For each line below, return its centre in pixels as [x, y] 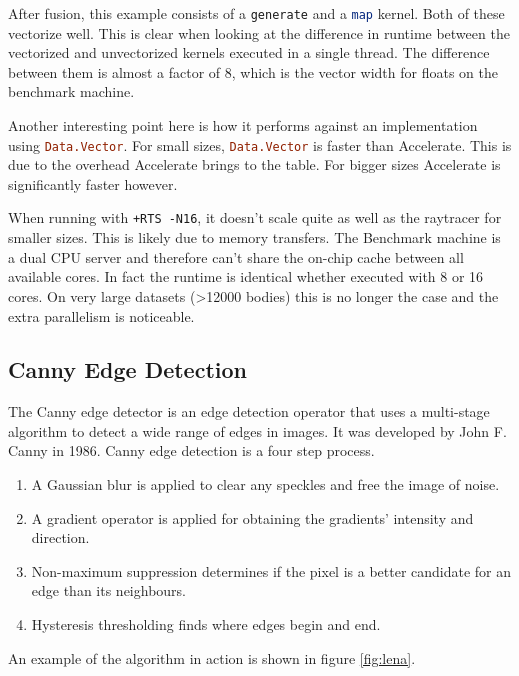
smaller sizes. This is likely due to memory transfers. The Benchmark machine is [254, 237]
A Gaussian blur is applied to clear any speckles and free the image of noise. [265, 484]
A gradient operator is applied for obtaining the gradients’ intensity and [252, 517]
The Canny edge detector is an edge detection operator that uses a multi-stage [249, 411]
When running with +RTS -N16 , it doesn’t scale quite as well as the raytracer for [255, 217]
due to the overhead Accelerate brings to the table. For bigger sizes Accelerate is [254, 164]
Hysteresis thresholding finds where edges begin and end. [206, 624]
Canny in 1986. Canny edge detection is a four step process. [191, 450]
